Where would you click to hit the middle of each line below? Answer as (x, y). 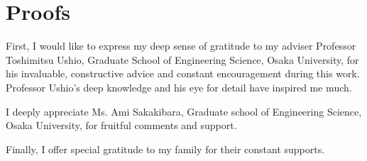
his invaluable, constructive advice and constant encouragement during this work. (183, 73)
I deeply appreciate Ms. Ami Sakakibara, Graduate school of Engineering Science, (184, 111)
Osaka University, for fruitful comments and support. (121, 125)
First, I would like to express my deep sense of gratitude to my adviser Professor (181, 46)
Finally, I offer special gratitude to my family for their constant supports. (165, 149)
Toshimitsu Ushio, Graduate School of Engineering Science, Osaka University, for (182, 59)
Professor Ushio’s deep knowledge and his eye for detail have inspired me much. (179, 87)
